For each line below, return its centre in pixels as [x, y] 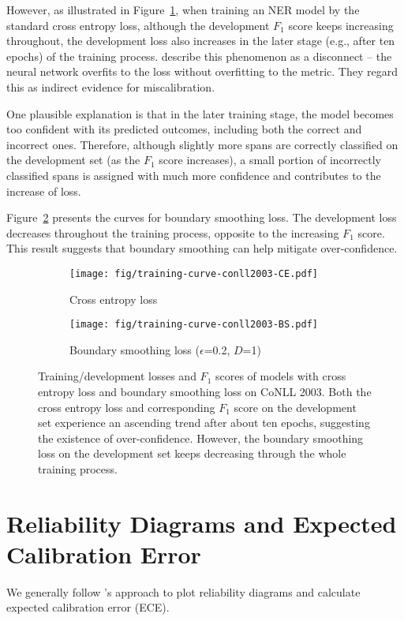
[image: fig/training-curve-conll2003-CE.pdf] [194, 273]
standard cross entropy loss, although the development [138, 25]
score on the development [295, 407]
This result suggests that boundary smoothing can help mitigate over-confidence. [202, 248]
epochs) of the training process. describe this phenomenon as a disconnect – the [199, 56]
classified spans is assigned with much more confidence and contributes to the [194, 175]
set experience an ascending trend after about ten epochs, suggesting [204, 423]
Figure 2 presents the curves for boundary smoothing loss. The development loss [202, 217]
